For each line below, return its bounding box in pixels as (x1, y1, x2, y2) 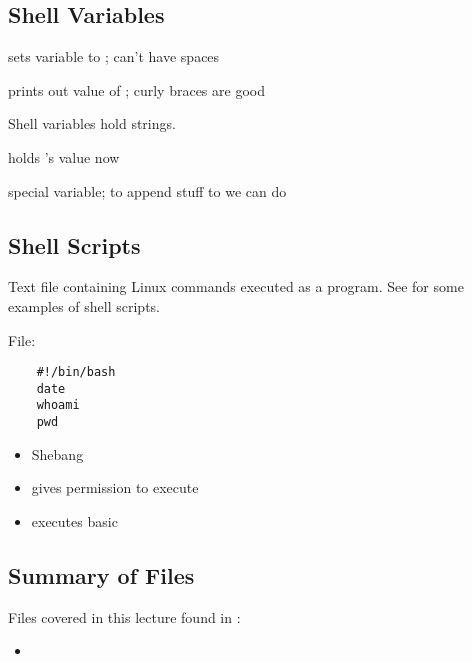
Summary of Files (8, 559, 195, 590)
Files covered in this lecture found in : (8, 606, 241, 627)
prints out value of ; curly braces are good (8, 79, 265, 100)
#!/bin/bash (36, 365, 116, 380)
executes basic (31, 510, 118, 531)
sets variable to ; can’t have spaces (8, 46, 220, 67)
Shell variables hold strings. (8, 113, 176, 134)
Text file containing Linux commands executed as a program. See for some (8, 276, 464, 297)
